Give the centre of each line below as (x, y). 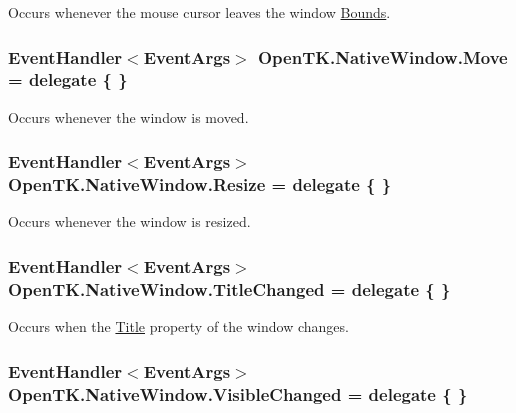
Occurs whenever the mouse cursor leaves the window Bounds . (199, 12)
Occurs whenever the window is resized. (129, 221)
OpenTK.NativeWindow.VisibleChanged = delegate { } (238, 393)
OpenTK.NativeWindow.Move (382, 56)
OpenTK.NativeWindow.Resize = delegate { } (200, 184)
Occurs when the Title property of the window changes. (178, 326)
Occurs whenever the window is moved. (128, 116)
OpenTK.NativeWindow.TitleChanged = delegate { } (229, 288)
